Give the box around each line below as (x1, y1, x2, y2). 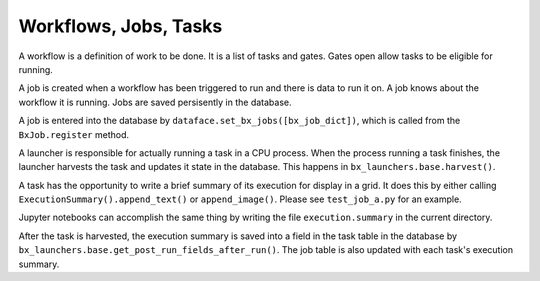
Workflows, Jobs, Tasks (18, 15, 223, 37)
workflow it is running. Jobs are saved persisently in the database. (18, 96, 292, 108)
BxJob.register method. (18, 128, 130, 140)
